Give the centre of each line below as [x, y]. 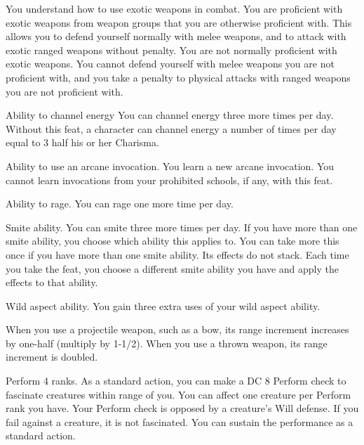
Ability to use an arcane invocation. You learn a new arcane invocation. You [170, 166]
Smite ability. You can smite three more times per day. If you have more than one [182, 227]
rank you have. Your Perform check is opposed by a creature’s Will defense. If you [182, 408]
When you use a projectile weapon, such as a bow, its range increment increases [177, 329]
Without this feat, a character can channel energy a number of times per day [171, 128]
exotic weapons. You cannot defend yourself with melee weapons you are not [170, 64]
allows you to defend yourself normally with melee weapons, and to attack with [176, 36]
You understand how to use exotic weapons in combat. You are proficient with [174, 8]
